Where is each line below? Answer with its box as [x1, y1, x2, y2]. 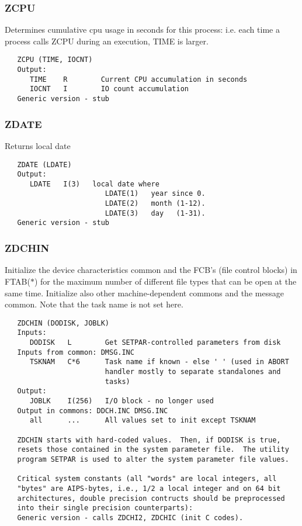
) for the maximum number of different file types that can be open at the [34, 275, 297, 287]
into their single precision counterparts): [17, 504, 193, 513]
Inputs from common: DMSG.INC [17, 348, 134, 357]
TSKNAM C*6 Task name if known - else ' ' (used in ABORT [29, 358, 289, 366]
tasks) [105, 377, 130, 386]
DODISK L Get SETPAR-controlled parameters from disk [29, 338, 281, 347]
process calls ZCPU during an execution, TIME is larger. [5, 34, 209, 47]
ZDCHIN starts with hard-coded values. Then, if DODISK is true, [17, 435, 281, 444]
